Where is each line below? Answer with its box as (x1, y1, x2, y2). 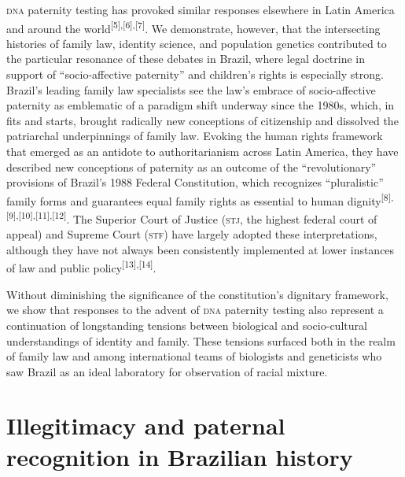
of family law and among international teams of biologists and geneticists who (6, 348, 382, 364)
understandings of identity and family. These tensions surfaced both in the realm (6, 332, 396, 349)
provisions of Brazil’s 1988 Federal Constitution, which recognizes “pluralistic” (6, 174, 384, 190)
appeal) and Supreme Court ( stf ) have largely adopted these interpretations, (6, 226, 377, 242)
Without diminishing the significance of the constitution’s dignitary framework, (6, 286, 388, 302)
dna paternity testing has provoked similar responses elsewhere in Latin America (6, 2, 395, 17)
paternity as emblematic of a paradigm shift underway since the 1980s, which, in (6, 97, 395, 113)
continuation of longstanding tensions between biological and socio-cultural (6, 316, 367, 333)
